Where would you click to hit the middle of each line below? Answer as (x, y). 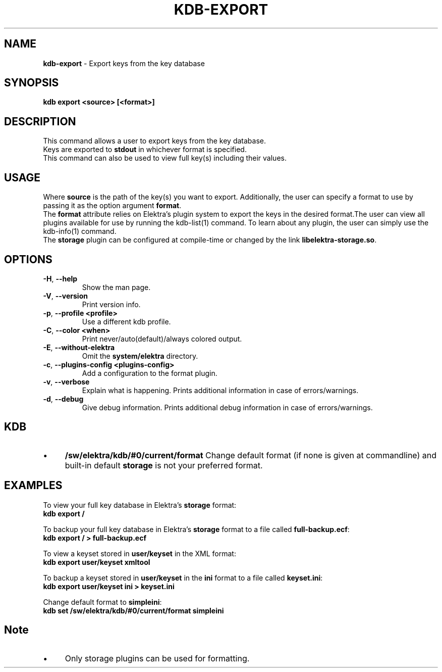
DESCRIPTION (40, 121)
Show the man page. (116, 287)
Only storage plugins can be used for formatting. (157, 658)
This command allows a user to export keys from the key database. (155, 141)
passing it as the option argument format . (112, 206)
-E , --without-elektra (79, 347)
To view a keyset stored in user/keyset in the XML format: (140, 553)
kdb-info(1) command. (80, 231)
